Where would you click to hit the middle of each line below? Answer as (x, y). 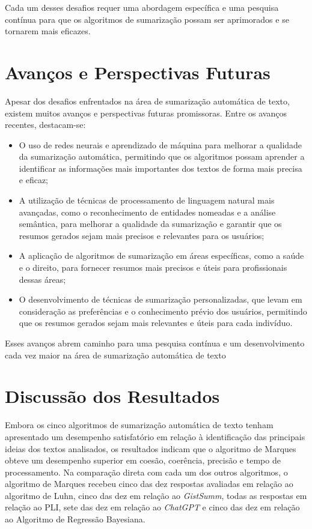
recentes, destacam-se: (45, 125)
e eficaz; (33, 180)
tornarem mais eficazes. (48, 31)
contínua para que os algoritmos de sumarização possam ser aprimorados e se (147, 19)
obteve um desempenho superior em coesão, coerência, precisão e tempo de (143, 460)
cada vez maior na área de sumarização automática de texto (115, 355)
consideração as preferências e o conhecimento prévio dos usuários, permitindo (163, 311)
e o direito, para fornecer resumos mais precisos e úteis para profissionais (153, 268)
